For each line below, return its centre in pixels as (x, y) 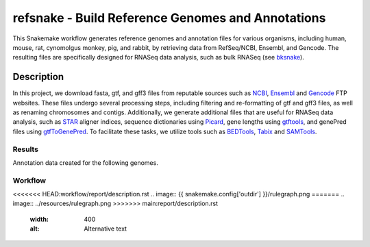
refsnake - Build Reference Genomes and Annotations (169, 18)
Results (26, 149)
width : (39, 219)
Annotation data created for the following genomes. (86, 162)
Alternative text (105, 229)
